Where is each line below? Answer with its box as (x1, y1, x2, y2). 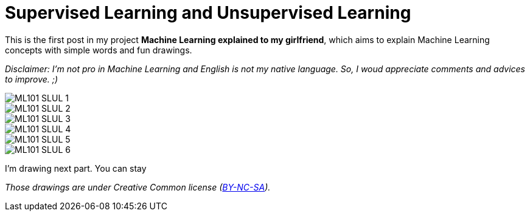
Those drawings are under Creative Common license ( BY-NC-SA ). (5, 181, 271, 192)
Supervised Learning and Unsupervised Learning (5, 2, 411, 23)
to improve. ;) (5, 73, 58, 84)
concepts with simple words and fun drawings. (5, 44, 192, 55)
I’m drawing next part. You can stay (5, 163, 147, 174)
